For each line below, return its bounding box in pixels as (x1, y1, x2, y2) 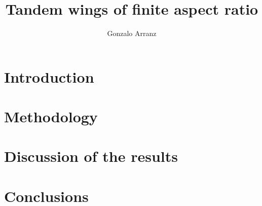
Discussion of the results (4, 146, 178, 166)
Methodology (4, 106, 98, 127)
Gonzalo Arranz (107, 28, 157, 39)
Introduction (4, 66, 94, 87)
